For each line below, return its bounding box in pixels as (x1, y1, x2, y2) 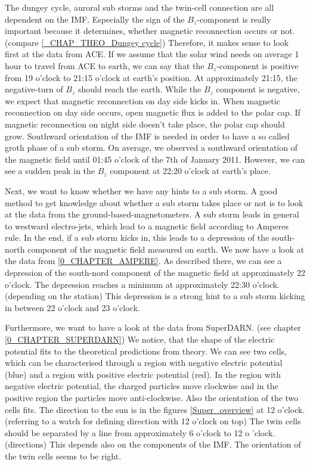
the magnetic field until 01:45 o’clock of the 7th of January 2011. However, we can (5, 153, 305, 165)
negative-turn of (5, 83, 63, 95)
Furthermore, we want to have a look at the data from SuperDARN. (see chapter (5, 321, 301, 334)
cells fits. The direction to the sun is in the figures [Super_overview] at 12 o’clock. (5, 403, 305, 415)
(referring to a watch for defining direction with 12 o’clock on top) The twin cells (5, 415, 301, 427)
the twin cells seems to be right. (5, 449, 122, 462)
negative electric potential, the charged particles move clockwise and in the (5, 380, 278, 392)
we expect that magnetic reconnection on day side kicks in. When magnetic (5, 94, 280, 107)
